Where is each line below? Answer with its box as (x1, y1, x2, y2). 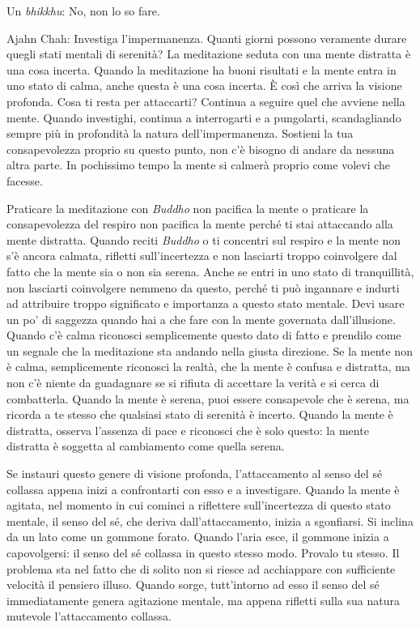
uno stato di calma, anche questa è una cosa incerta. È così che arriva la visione (6, 77, 402, 94)
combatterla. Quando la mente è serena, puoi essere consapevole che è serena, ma (6, 390, 409, 407)
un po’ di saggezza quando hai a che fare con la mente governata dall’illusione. (6, 310, 396, 327)
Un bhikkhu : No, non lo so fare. (6, 2, 160, 19)
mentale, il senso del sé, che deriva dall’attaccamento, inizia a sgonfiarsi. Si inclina (6, 512, 414, 529)
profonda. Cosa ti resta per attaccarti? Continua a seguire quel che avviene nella (6, 92, 405, 109)
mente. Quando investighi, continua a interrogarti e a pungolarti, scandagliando (6, 109, 401, 126)
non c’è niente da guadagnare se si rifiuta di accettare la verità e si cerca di (6, 374, 380, 391)
